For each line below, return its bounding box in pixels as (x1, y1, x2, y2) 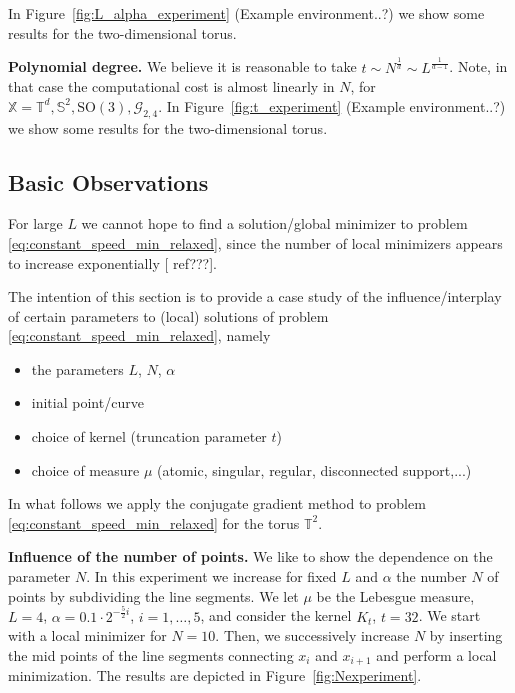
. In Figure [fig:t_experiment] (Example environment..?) (158, 95, 506, 116)
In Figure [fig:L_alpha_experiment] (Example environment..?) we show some (8, 3, 485, 23)
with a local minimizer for (8, 625, 167, 646)
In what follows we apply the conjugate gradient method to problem (8, 493, 426, 514)
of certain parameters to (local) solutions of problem (8, 305, 329, 326)
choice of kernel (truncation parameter (31, 426, 267, 447)
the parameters (31, 358, 124, 379)
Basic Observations (8, 166, 209, 197)
